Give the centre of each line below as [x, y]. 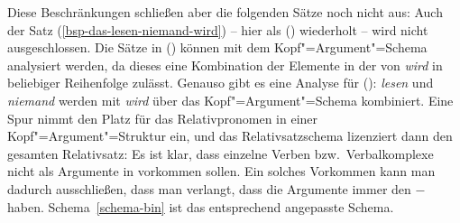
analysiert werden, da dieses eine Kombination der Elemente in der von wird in [225, 65]
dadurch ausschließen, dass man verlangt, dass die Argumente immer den [209, 188]
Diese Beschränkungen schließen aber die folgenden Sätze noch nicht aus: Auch [225, 12]
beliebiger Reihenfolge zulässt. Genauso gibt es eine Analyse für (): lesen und [221, 83]
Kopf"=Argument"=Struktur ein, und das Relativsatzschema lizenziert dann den [230, 136]
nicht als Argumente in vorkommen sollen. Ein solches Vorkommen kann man [221, 171]
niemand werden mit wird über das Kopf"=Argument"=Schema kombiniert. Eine [230, 100]
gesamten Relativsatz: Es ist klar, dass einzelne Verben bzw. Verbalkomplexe [221, 153]
